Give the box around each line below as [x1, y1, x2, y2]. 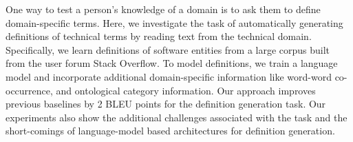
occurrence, [6, 83, 53, 97]
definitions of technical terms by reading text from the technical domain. [6, 29, 312, 43]
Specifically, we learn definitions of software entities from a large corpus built [6, 42, 330, 57]
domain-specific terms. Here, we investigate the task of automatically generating [6, 15, 343, 30]
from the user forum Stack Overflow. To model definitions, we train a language [6, 56, 338, 70]
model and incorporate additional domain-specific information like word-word [6, 69, 332, 83]
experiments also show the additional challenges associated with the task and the [6, 110, 347, 124]
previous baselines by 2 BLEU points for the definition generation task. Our [6, 97, 326, 111]
